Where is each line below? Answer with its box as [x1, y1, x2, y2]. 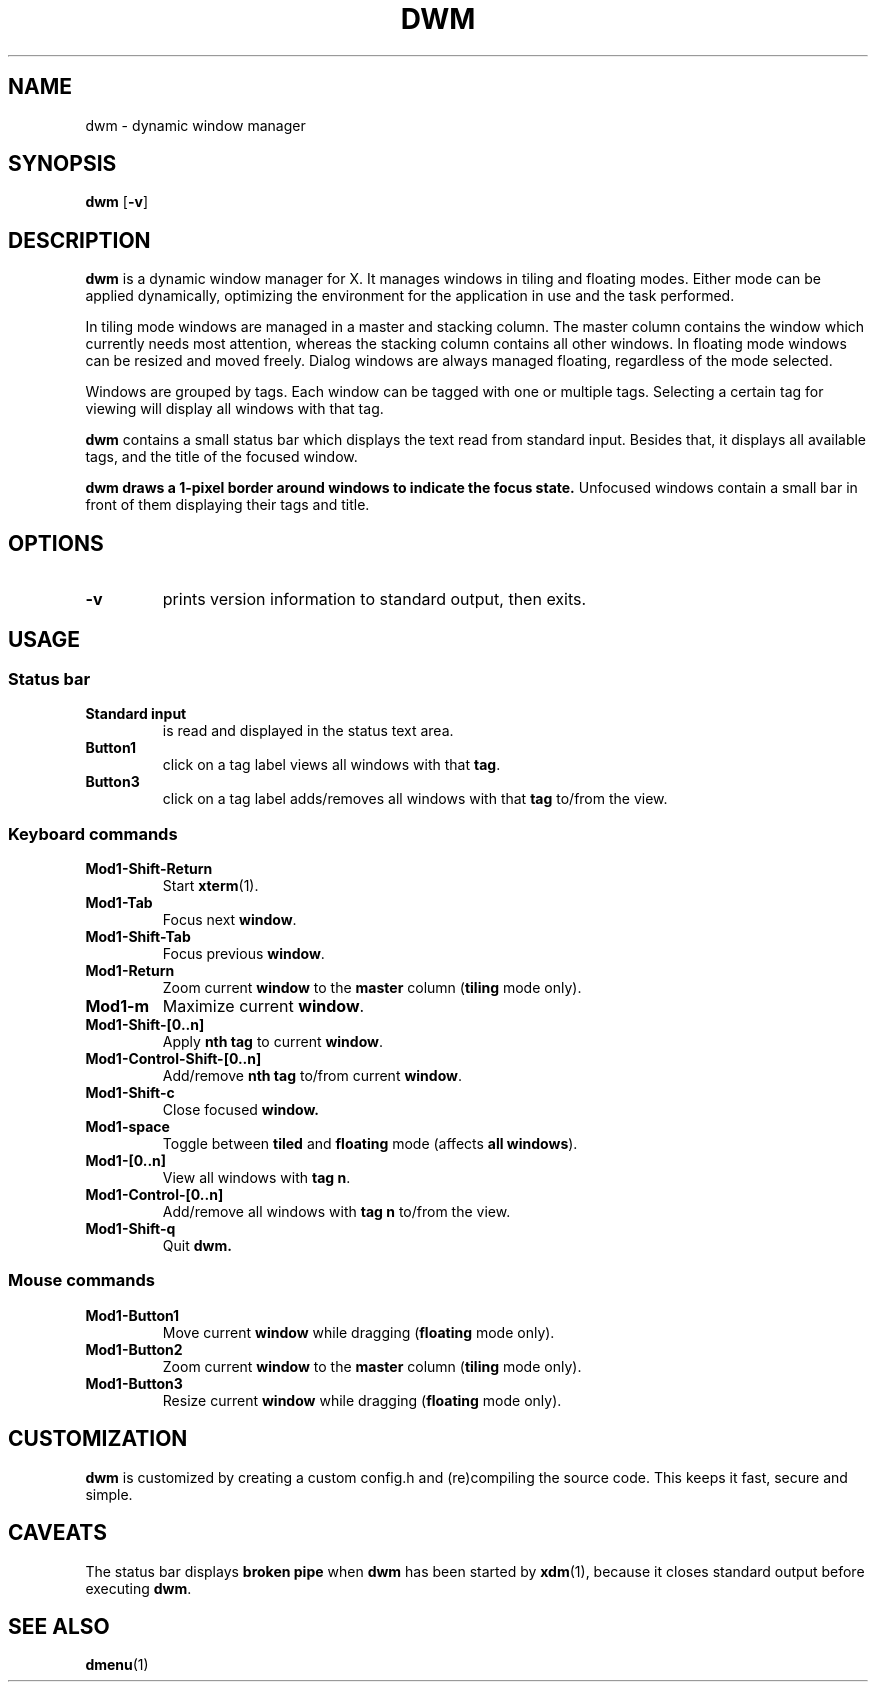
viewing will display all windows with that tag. [85, 400, 384, 418]
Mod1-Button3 [85, 1374, 183, 1392]
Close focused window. [162, 1101, 319, 1119]
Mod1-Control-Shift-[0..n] [85, 1050, 262, 1068]
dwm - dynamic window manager [85, 116, 306, 134]
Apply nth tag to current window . [162, 1033, 384, 1051]
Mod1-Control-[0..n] [85, 1186, 224, 1204]
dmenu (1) [85, 1656, 149, 1674]
